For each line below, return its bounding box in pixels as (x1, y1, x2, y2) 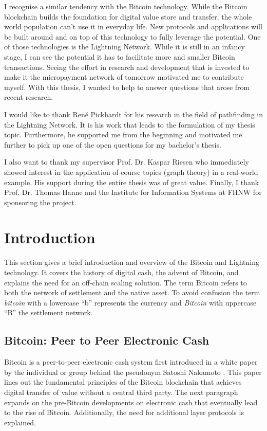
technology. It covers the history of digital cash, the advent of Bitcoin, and (4, 267, 239, 277)
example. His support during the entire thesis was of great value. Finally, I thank (4, 176, 259, 187)
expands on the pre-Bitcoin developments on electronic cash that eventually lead (4, 397, 258, 407)
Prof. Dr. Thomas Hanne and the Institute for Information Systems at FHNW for (4, 187, 262, 197)
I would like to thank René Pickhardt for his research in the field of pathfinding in (4, 109, 263, 119)
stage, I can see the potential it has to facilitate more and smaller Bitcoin (4, 51, 235, 62)
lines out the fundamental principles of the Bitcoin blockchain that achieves (4, 376, 242, 387)
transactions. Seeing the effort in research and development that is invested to (4, 61, 250, 72)
